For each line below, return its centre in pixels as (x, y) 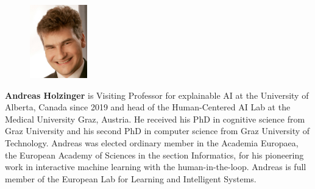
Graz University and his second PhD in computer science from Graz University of (157, 131)
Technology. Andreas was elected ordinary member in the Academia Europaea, (152, 142)
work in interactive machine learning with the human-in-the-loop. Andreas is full (156, 167)
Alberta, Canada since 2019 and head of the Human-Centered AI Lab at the (148, 107)
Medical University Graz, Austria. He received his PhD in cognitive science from (155, 119)
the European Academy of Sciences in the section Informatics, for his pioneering (154, 155)
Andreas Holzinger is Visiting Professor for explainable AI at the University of (157, 95)
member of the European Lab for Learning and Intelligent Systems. (131, 178)
